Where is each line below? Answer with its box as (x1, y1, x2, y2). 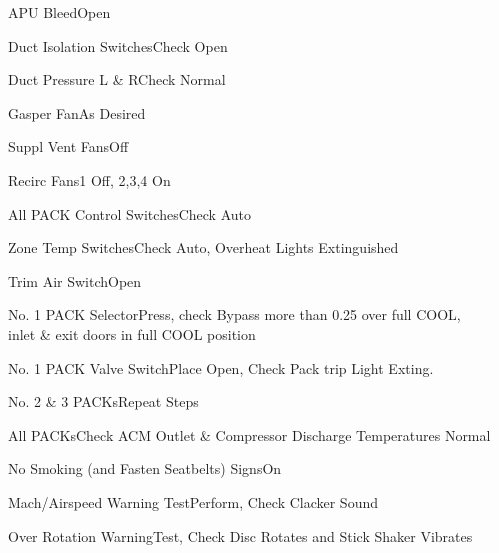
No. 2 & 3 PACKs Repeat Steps (8, 391, 199, 412)
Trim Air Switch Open (8, 270, 142, 291)
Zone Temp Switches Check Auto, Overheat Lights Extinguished (8, 237, 399, 258)
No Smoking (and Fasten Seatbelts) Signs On (8, 458, 282, 479)
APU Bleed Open (8, 2, 111, 22)
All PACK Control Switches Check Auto (8, 203, 251, 224)
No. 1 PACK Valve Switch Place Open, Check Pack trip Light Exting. (8, 357, 434, 378)
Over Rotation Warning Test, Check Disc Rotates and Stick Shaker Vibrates (8, 525, 473, 546)
